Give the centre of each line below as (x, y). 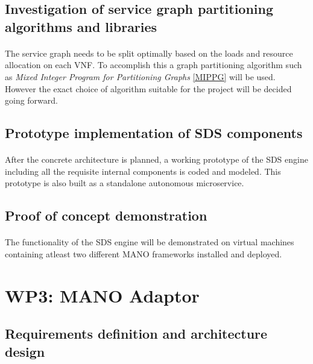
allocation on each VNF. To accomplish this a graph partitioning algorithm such (153, 65)
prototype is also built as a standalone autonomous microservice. (125, 183)
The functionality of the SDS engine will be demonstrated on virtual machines (150, 242)
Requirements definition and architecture (136, 334)
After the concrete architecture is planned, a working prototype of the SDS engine (156, 159)
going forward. (31, 100)
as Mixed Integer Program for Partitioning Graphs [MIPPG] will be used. (140, 76)
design (25, 351)
